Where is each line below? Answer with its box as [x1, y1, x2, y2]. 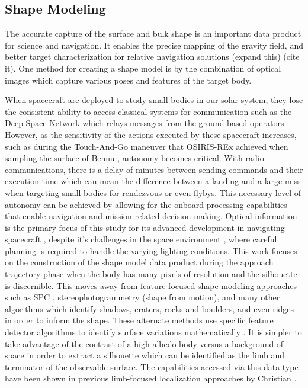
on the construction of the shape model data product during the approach [5, 256, 274, 268]
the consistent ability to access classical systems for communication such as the [5, 105, 292, 117]
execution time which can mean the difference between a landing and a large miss [5, 175, 301, 187]
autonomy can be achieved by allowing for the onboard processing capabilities [5, 198, 287, 210]
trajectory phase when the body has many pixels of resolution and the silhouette [5, 268, 297, 280]
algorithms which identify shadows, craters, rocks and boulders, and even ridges [5, 302, 294, 315]
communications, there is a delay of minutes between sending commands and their [5, 163, 303, 175]
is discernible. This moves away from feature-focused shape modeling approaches [5, 279, 297, 291]
